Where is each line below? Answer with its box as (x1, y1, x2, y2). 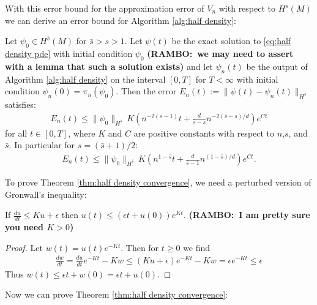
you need (5, 220, 44, 233)
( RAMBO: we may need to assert (147, 47, 294, 59)
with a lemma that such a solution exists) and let (5, 59, 213, 72)
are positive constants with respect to (133, 126, 275, 139)
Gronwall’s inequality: (5, 187, 87, 200)
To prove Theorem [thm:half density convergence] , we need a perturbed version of (5, 176, 311, 189)
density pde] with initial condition (5, 47, 133, 59)
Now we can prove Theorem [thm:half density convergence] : (5, 288, 228, 301)
